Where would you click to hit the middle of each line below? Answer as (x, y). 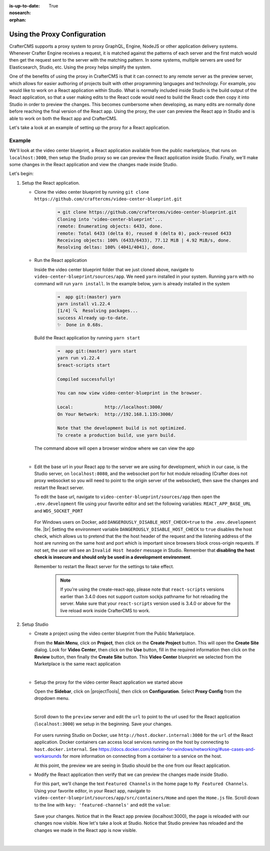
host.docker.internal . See (66, 749)
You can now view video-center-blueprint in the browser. (130, 393)
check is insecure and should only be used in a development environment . (113, 557)
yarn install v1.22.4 (84, 304)
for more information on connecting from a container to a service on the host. (142, 756)
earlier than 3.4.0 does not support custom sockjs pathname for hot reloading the (144, 596)
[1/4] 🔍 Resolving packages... (98, 311)
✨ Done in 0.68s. (80, 325)
